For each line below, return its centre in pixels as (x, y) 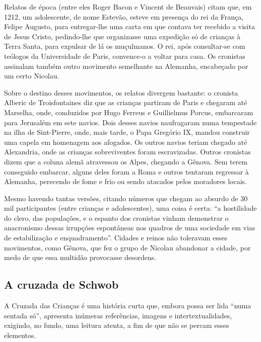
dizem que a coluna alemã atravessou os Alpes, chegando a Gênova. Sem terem (126, 161)
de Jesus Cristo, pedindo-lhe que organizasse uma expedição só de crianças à (122, 36)
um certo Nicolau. (32, 76)
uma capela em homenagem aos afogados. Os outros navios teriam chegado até (126, 142)
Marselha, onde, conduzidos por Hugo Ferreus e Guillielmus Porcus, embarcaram (129, 112)
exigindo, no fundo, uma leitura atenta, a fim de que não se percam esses (117, 325)
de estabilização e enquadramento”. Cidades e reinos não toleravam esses (116, 238)
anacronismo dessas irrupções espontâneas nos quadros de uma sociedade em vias (130, 228)
